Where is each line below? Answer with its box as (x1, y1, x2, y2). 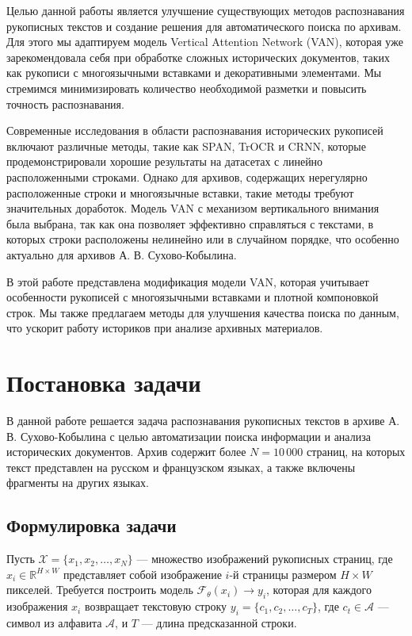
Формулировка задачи (6, 513, 177, 538)
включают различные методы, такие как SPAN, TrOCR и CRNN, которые (6, 137, 366, 154)
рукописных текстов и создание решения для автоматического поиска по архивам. (6, 17, 402, 34)
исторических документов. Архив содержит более (6, 443, 246, 460)
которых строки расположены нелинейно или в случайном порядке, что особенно (6, 231, 399, 247)
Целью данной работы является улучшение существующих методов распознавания (6, 2, 405, 18)
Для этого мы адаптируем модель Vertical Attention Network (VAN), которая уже (6, 33, 403, 50)
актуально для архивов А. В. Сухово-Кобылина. (6, 246, 237, 262)
